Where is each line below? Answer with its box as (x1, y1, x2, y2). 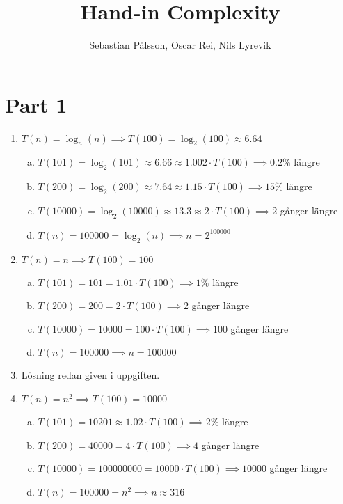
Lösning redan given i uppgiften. (21, 368, 160, 382)
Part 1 (5, 90, 67, 118)
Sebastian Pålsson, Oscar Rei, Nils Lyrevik (89, 38, 271, 52)
